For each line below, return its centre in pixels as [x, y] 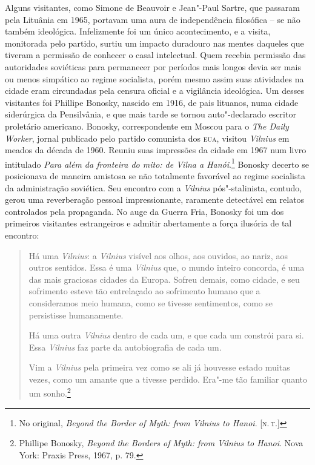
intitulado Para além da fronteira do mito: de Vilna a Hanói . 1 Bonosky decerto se [157, 163]
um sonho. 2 [50, 392]
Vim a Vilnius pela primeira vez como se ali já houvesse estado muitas [159, 367]
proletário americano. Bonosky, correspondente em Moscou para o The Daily [147, 126]
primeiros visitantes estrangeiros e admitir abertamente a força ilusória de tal [148, 223]
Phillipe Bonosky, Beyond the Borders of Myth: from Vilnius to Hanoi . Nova [161, 443]
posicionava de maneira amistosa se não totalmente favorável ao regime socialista [155, 175]
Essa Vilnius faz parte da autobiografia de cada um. [125, 347]
